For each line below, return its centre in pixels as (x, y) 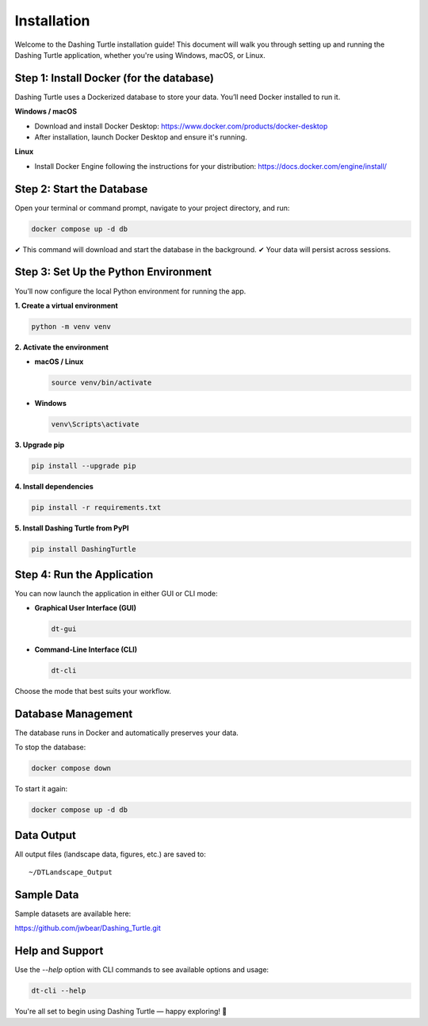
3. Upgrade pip (40, 445)
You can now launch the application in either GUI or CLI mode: (116, 593)
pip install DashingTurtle (84, 549)
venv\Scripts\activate (95, 425)
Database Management (74, 714)
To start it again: (41, 789)
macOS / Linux (59, 362)
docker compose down (71, 768)
